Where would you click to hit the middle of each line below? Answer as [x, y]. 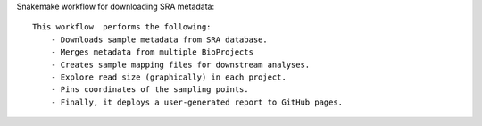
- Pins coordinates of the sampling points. [150, 90]
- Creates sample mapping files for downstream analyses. [180, 64]
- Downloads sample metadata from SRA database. [159, 39]
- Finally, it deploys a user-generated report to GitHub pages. [197, 102]
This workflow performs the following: [122, 27]
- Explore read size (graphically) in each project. [169, 77]
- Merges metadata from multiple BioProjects [152, 52]
